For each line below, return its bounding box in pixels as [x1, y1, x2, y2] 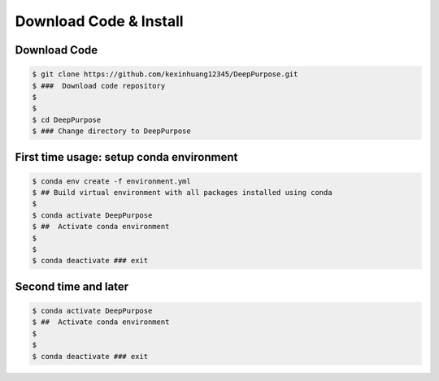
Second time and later [15, 279, 129, 293]
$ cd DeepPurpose [32, 115, 102, 124]
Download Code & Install [15, 12, 184, 30]
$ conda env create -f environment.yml [32, 176, 191, 186]
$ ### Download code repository [32, 81, 166, 90]
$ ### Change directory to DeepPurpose [32, 127, 191, 136]
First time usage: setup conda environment [15, 150, 238, 164]
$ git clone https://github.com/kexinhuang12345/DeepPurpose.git [32, 70, 298, 79]
